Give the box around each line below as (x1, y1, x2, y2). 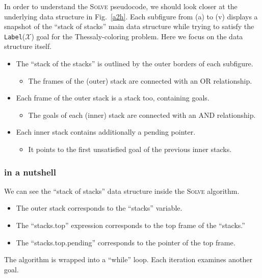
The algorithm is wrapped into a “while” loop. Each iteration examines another (4, 254, 253, 265)
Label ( (4, 31, 25, 41)
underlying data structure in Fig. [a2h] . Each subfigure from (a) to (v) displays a (4, 11, 258, 21)
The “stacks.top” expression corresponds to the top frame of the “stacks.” (16, 220, 245, 230)
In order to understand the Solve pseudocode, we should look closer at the (4, 1, 238, 11)
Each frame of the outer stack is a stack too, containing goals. (16, 92, 209, 103)
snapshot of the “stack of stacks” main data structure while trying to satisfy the (4, 21, 254, 32)
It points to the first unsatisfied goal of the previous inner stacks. (28, 144, 232, 154)
